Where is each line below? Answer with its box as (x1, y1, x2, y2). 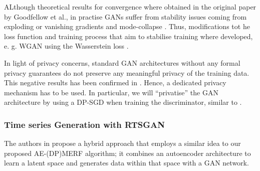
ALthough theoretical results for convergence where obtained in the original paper (4, 2, 256, 12)
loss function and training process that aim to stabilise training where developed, (4, 31, 253, 41)
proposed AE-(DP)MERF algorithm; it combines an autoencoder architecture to (4, 147, 251, 158)
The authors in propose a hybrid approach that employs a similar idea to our (4, 138, 241, 148)
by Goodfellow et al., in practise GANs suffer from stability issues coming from (4, 11, 247, 22)
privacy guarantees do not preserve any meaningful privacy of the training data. (4, 67, 249, 78)
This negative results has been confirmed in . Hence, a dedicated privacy (4, 77, 226, 88)
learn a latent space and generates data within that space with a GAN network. (4, 157, 249, 168)
